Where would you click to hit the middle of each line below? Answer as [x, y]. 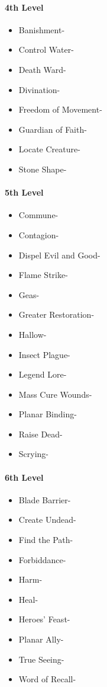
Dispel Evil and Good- [59, 255]
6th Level [24, 477]
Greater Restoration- [56, 314]
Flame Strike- [43, 275]
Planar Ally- [41, 639]
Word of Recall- [47, 679]
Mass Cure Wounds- [55, 394]
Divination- [39, 89]
